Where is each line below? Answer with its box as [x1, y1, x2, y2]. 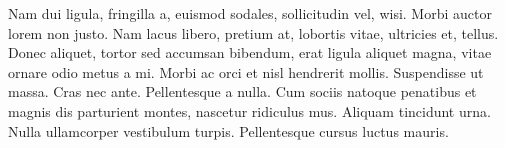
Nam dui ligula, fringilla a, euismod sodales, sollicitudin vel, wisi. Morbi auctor [8, 3, 492, 23]
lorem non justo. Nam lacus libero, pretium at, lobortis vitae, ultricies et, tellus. [8, 22, 499, 43]
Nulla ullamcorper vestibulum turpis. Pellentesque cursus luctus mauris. [8, 120, 449, 141]
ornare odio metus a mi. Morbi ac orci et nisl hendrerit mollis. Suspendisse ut [8, 61, 484, 82]
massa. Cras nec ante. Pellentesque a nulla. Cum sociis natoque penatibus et [8, 81, 477, 102]
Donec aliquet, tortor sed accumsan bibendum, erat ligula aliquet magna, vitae [8, 42, 492, 63]
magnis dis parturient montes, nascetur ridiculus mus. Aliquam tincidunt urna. [8, 100, 491, 121]
